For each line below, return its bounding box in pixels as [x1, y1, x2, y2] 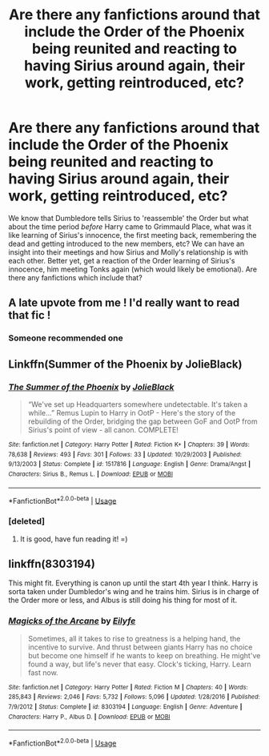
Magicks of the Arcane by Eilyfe [8, 615, 136, 626]
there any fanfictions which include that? [8, 272, 143, 282]
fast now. [27, 667, 58, 678]
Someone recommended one [8, 332, 123, 344]
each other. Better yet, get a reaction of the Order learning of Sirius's [8, 255, 235, 265]
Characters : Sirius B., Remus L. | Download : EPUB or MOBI [8, 470, 174, 478]
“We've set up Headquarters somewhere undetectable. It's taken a [27, 399, 248, 409]
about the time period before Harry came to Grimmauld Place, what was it [8, 222, 252, 231]
